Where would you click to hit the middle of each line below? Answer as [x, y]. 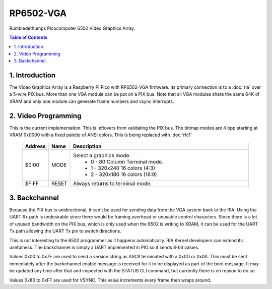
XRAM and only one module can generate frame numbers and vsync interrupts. [92, 101]
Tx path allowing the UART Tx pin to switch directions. [65, 231]
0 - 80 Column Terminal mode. [127, 162]
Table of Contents [28, 37]
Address [36, 146]
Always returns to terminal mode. [113, 184]
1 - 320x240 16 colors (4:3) [123, 168]
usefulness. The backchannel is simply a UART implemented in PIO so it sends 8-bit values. [104, 247]
